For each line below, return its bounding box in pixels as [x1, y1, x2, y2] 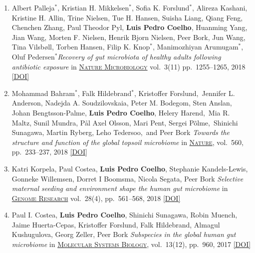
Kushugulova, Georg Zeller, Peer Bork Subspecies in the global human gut [11, 229, 236, 239]
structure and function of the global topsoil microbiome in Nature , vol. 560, [11, 136, 244, 147]
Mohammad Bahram [11, 87, 75, 98]
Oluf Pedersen [11, 51, 55, 61]
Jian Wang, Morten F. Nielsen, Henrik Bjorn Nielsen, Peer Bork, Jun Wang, [11, 31, 246, 42]
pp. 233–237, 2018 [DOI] [11, 146, 87, 157]
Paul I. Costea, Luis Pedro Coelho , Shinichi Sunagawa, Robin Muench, [11, 209, 238, 220]
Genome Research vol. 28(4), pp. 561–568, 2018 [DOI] [11, 192, 181, 203]
